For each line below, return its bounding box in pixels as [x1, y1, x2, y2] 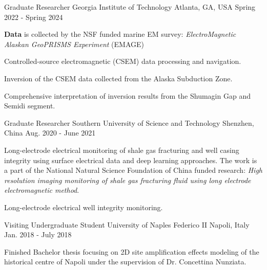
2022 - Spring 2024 [4, 11, 63, 22]
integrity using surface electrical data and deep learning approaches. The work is [4, 154, 257, 165]
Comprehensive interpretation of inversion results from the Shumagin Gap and [4, 90, 251, 101]
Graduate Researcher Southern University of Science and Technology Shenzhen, [4, 117, 254, 128]
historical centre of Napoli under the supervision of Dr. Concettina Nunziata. [4, 256, 247, 267]
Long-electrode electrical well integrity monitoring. [4, 201, 163, 212]
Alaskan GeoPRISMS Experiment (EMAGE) [4, 38, 144, 49]
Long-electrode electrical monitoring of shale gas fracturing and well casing [4, 144, 239, 155]
